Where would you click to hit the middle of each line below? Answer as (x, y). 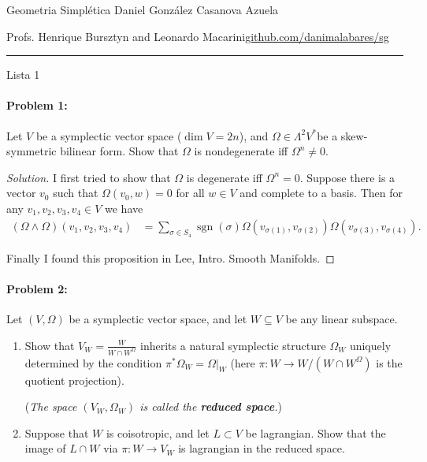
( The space (51, 406)
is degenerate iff (224, 177)
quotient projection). (74, 380)
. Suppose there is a (347, 177)
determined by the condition (93, 362)
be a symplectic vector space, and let (158, 319)
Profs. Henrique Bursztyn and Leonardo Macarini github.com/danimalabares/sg (198, 36)
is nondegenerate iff (241, 151)
